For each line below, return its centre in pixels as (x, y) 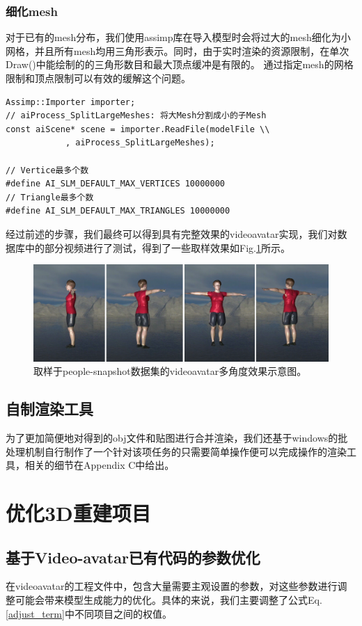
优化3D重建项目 (78, 513)
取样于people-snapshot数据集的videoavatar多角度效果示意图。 (170, 371)
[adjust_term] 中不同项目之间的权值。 (89, 613)
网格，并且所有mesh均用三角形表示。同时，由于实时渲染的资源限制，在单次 (178, 50)
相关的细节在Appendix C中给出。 (100, 465)
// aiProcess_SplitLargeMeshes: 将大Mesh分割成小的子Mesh (136, 116)
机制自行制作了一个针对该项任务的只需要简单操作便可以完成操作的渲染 (186, 451)
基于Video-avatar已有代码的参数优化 (133, 557)
